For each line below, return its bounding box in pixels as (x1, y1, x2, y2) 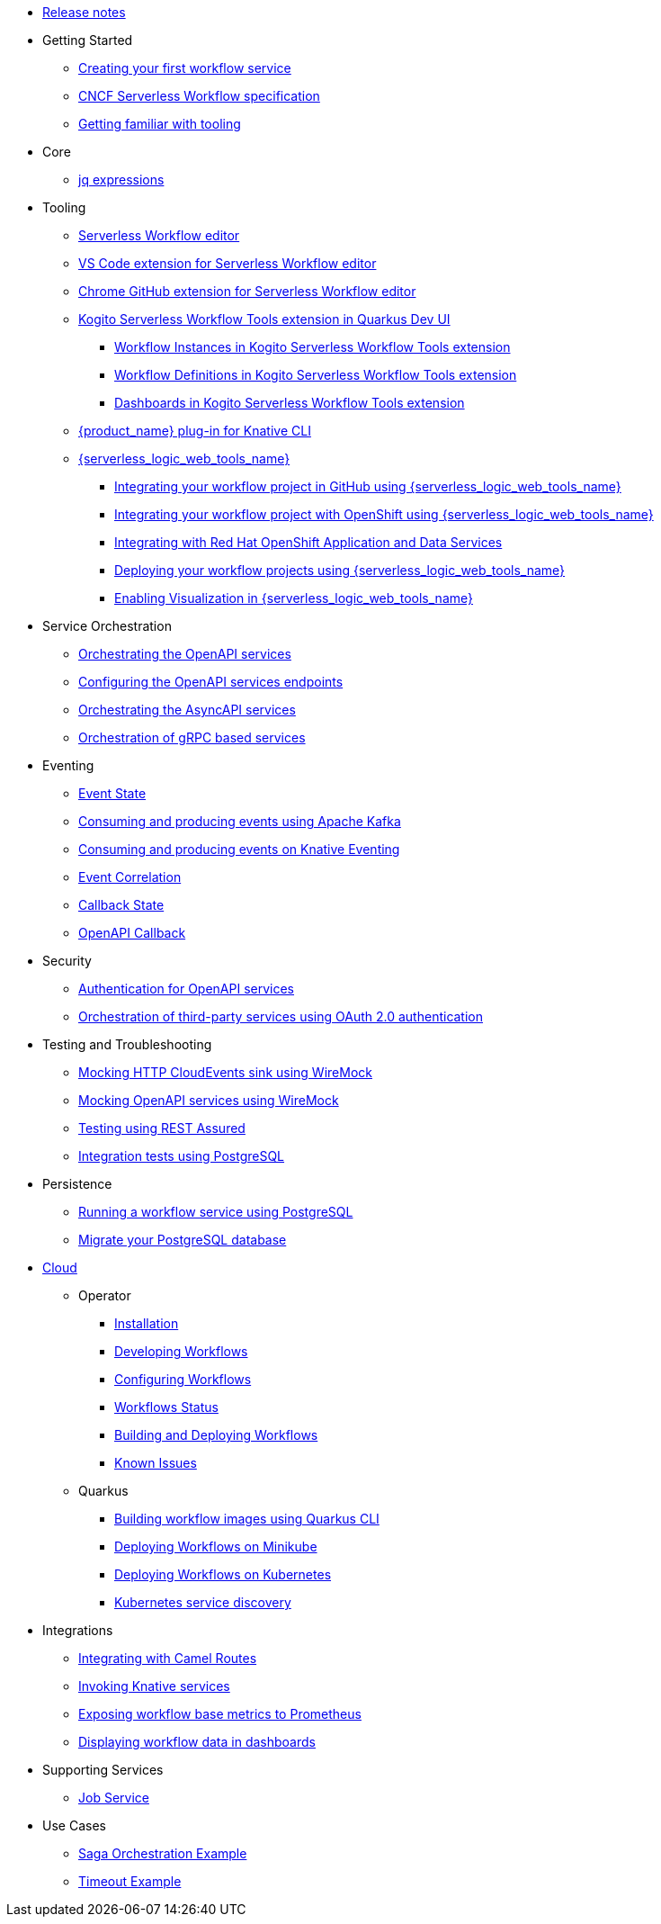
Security (42, 953, 92, 968)
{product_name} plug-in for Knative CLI (78, 423, 311, 438)
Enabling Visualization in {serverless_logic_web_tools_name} (114, 590, 473, 606)
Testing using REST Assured (78, 1120, 246, 1136)
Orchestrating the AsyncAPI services (78, 702, 296, 717)
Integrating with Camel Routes (78, 1650, 257, 1666)
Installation (114, 1316, 179, 1331)
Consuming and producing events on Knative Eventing (78, 841, 400, 857)
